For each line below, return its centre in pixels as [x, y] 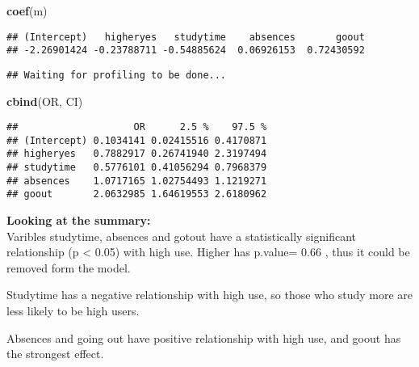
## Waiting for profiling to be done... [117, 75]
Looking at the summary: [79, 220]
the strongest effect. [55, 354]
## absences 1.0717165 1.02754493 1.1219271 [137, 181]
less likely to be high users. [73, 311]
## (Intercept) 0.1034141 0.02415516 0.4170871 [137, 140]
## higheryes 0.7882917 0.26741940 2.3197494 [137, 154]
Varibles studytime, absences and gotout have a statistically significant [182, 236]
